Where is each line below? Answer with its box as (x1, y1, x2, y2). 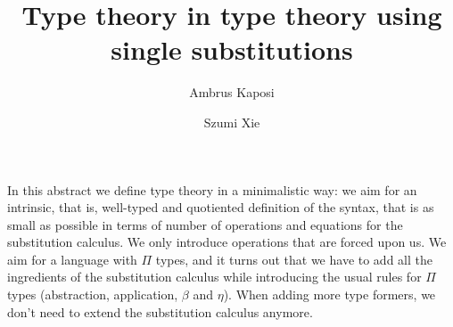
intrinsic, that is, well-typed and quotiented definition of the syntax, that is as (7, 198, 434, 217)
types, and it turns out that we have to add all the (155, 249, 432, 268)
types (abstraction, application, (7, 285, 178, 304)
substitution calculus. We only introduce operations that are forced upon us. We (7, 233, 447, 251)
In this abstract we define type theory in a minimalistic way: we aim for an (7, 180, 417, 199)
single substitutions (111, 31, 353, 68)
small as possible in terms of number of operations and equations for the (7, 215, 403, 233)
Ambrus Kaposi (189, 83, 275, 102)
